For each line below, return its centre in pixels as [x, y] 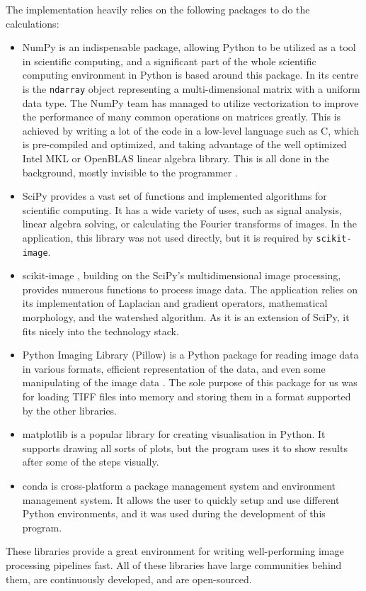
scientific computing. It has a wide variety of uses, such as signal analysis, [182, 209]
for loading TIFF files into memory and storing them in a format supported [187, 396]
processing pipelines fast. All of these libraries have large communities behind [174, 564]
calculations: [33, 23]
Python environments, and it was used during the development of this [174, 513]
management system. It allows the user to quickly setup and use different [181, 499]
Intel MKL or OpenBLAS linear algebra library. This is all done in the [176, 158]
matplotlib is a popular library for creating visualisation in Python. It [174, 434]
